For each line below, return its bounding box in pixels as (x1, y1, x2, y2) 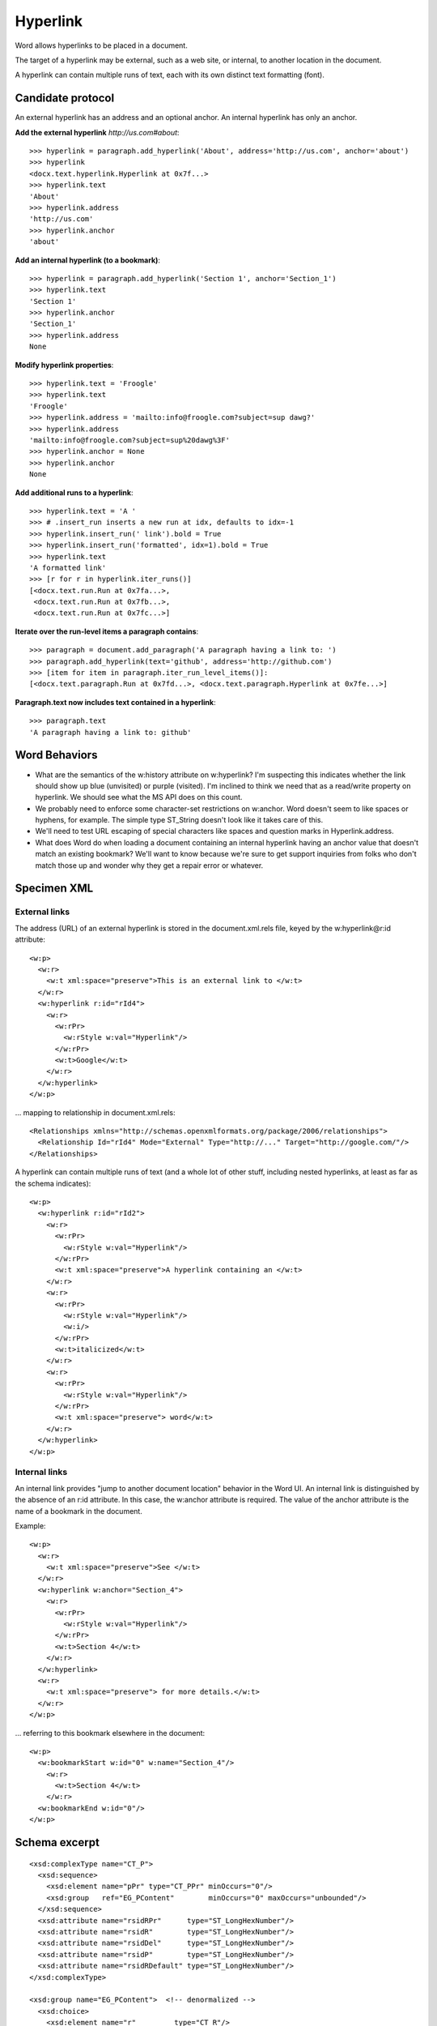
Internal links (15, 1467, 68, 1478)
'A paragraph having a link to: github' (29, 728, 192, 737)
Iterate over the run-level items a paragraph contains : (15, 626, 199, 636)
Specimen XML (15, 882, 94, 895)
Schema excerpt (15, 1836, 100, 1849)
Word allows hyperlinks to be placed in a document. (15, 41, 188, 50)
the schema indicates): (15, 1178, 91, 1188)
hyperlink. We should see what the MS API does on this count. (35, 793, 243, 802)
